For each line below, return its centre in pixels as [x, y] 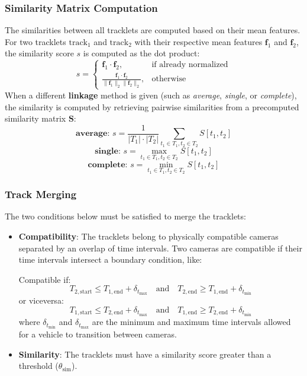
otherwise [169, 79]
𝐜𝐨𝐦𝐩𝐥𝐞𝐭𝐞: [108, 165]
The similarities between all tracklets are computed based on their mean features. [153, 30]
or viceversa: [41, 300]
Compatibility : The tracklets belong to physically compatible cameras [148, 236]
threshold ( [38, 366]
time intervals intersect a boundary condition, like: [110, 259]
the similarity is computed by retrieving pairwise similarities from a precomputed [152, 106]
